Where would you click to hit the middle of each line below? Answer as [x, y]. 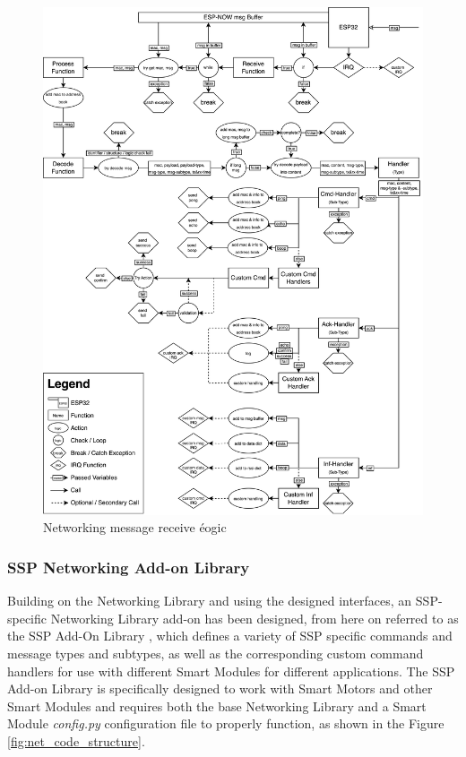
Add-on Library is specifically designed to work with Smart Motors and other [220, 688]
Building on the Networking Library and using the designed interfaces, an [210, 601]
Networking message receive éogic [135, 527]
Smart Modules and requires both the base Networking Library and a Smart [217, 705]
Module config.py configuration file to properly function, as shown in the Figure [226, 723]
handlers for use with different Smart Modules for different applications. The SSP [231, 671]
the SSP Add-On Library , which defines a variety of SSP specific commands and [230, 636]
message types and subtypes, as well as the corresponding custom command [216, 653]
